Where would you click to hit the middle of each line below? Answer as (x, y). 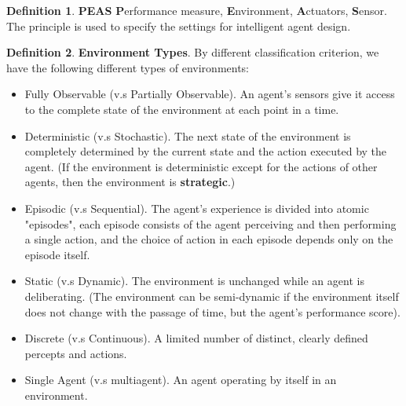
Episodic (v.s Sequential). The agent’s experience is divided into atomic (197, 208)
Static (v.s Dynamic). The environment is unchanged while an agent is (194, 281)
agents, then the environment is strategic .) (130, 182)
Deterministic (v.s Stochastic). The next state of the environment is (188, 135)
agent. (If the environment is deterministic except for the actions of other (201, 166)
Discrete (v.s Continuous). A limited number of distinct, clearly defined (196, 338)
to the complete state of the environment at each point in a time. (182, 109)
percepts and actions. (76, 353)
